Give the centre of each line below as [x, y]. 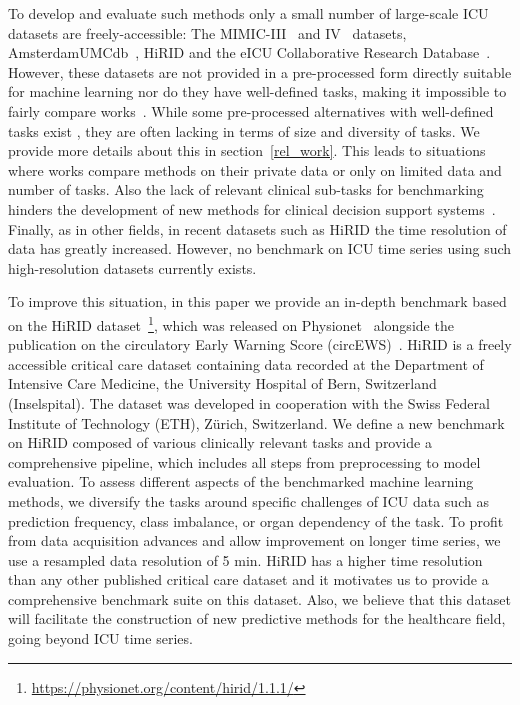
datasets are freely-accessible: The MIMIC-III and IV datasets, [207, 32]
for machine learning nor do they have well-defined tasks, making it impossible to [257, 91]
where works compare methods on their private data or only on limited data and [255, 169]
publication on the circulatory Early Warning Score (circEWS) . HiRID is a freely [260, 344]
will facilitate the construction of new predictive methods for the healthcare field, [257, 618]
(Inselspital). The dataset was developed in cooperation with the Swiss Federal [249, 402]
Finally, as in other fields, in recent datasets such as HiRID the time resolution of [257, 228]
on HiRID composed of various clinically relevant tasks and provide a [220, 442]
